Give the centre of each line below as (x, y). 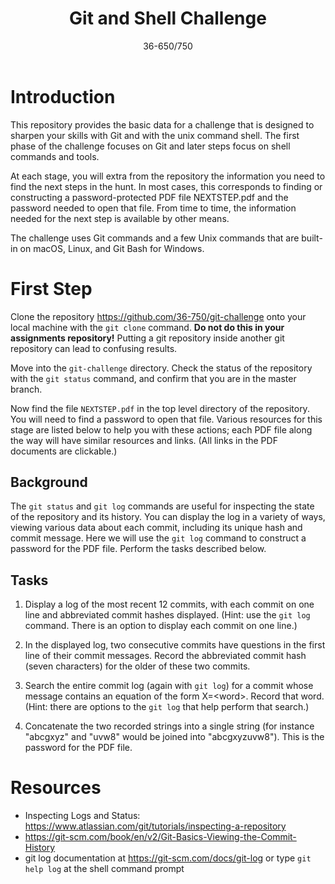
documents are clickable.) (64, 451)
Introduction (63, 96)
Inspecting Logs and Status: (82, 816)
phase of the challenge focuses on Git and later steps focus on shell (150, 146)
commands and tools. (55, 156)
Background (49, 482)
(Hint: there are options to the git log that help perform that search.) (167, 707)
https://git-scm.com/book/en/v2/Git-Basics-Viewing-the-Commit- (160, 837)
